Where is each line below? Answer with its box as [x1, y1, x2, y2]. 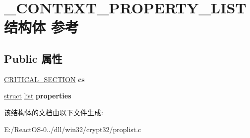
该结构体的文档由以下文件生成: [4, 107, 103, 117]
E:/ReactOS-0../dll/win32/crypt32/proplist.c [4, 124, 141, 134]
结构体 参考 [4, 17, 79, 37]
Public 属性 [4, 50, 62, 66]
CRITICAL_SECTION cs [4, 74, 85, 84]
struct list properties [4, 91, 71, 101]
